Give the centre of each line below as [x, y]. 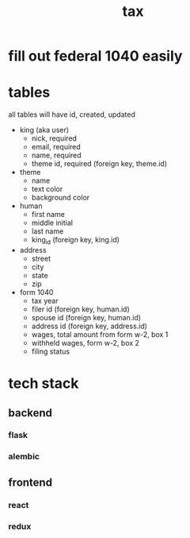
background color [61, 198]
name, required [56, 155]
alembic [24, 457]
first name [48, 215]
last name [47, 231]
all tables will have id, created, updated [72, 114]
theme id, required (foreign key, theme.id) [99, 164]
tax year [45, 300]
